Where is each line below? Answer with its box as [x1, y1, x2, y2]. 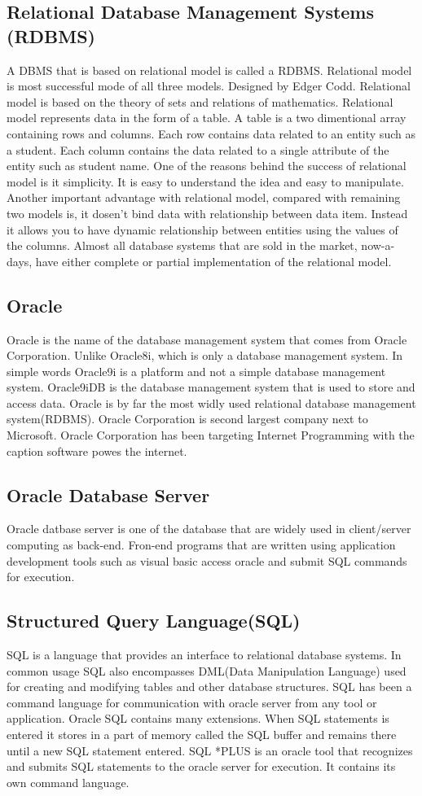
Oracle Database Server [7, 482, 210, 507]
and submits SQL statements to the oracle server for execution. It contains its [7, 758, 396, 775]
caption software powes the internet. [7, 442, 187, 459]
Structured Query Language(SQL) [7, 608, 301, 633]
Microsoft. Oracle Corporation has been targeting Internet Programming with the [7, 426, 415, 444]
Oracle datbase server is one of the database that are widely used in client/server [7, 520, 411, 537]
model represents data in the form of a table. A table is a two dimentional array [7, 109, 407, 126]
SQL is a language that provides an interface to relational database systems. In [7, 646, 402, 663]
